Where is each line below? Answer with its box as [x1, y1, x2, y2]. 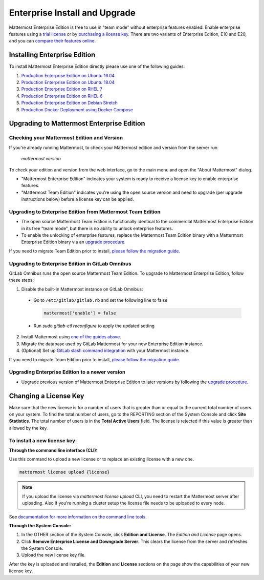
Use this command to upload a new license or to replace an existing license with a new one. [9, 456, 194, 462]
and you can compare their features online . [9, 38, 96, 44]
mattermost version [21, 156, 61, 162]
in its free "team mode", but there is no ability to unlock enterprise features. [21, 225, 173, 231]
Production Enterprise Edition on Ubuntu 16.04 [21, 72, 115, 78]
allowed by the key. [9, 425, 48, 431]
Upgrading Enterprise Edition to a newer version [9, 369, 126, 375]
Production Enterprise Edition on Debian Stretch [21, 100, 118, 106]
